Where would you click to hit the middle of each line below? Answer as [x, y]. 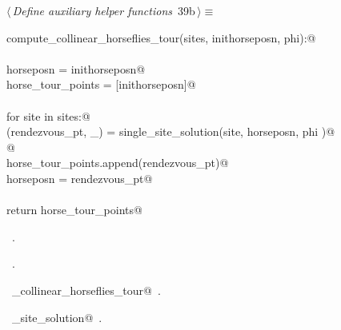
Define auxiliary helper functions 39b [104, 10]
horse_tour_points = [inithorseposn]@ [101, 84]
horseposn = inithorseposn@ [76, 68]
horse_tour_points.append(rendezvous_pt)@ [118, 163]
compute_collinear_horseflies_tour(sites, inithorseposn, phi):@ [161, 37]
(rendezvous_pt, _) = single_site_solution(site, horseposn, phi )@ [171, 131]
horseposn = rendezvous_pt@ [80, 178]
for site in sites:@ [48, 115]
